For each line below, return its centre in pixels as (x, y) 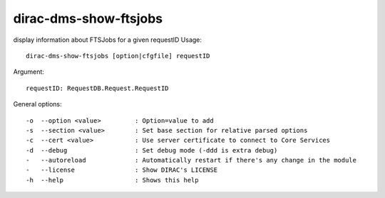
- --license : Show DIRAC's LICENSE (122, 170)
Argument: (29, 72)
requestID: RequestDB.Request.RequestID (97, 88)
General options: (37, 104)
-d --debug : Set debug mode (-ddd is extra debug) (152, 150)
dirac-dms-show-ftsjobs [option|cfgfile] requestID (118, 56)
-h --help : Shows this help (112, 180)
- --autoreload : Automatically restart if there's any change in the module (191, 160)
